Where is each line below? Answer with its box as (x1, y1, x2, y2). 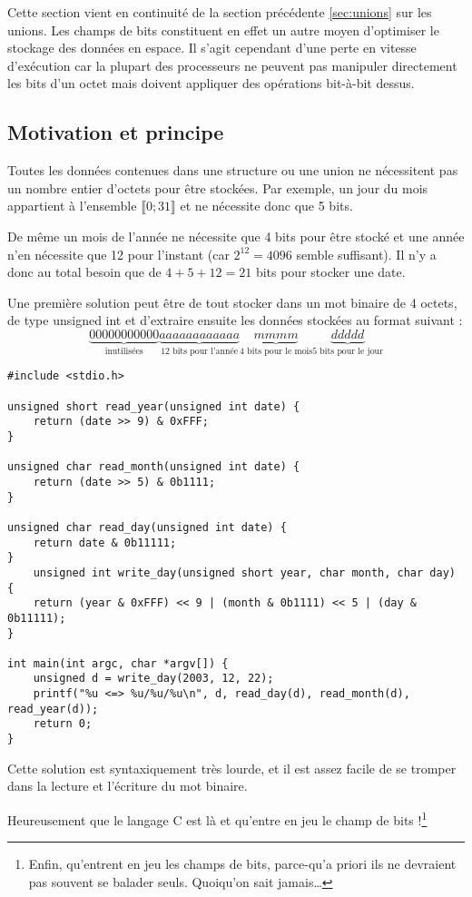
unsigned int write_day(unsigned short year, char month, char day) (33, 566, 456, 579)
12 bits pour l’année (161, 346, 239, 356)
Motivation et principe (7, 118, 224, 146)
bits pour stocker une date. (255, 262, 406, 281)
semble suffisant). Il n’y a (296, 244, 437, 263)
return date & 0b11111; (33, 536, 177, 549)
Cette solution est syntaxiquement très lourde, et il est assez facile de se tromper (7, 758, 457, 777)
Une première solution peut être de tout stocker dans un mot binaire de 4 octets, (7, 292, 457, 311)
